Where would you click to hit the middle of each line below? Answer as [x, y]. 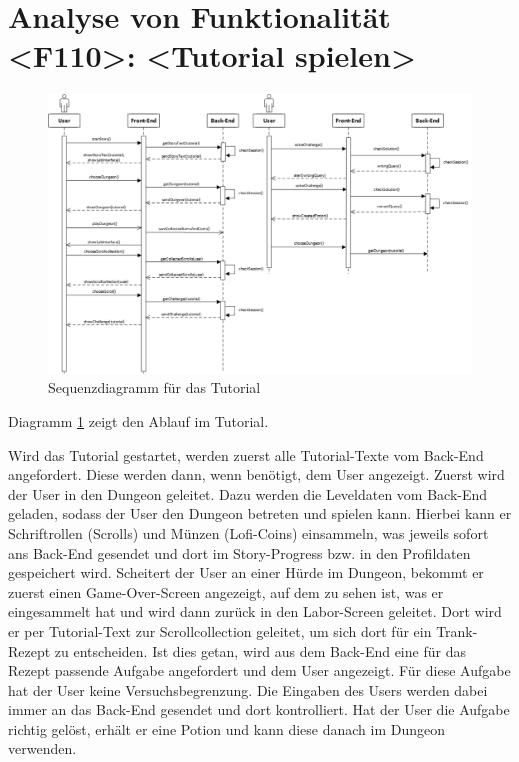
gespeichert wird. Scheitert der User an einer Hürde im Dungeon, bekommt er [246, 572]
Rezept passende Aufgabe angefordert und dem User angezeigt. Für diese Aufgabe [259, 670]
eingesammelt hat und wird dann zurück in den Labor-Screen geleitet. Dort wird [255, 611]
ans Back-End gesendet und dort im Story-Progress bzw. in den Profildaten [239, 552]
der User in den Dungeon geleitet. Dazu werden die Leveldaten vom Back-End [248, 493]
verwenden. [42, 748]
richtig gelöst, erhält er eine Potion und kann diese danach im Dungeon [227, 728]
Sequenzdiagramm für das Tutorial [154, 387]
